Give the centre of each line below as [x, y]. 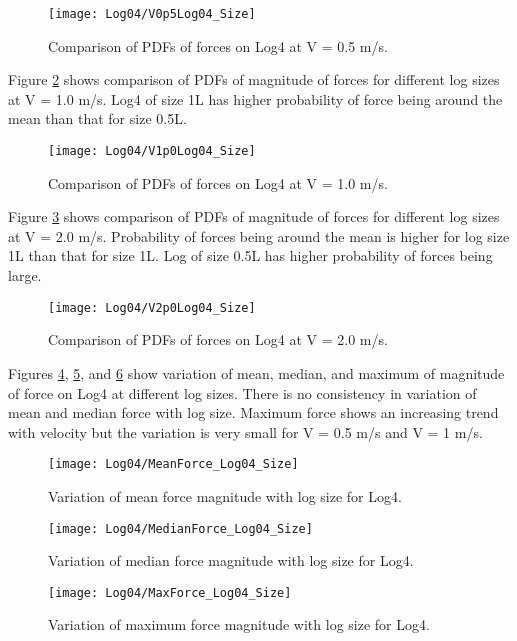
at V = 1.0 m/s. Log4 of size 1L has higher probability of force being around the [255, 98]
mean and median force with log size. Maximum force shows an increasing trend [253, 412]
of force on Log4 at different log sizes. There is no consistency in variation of [242, 392]
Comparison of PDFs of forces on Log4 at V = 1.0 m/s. [218, 182]
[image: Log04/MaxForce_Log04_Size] [170, 592]
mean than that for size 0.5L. [97, 118]
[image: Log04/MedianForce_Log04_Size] [180, 528]
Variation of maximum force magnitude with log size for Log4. [239, 624]
